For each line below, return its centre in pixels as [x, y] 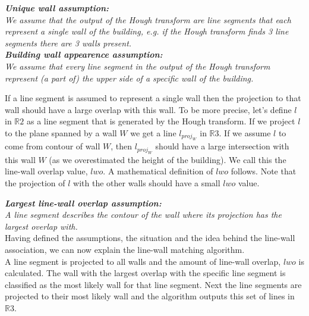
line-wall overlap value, [46, 171]
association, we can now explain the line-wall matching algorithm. [125, 249]
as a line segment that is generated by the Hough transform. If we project [161, 121]
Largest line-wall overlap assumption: [83, 203]
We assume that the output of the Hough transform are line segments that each [148, 19]
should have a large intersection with [222, 146]
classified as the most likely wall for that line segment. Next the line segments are [153, 284]
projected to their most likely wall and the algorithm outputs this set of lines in [150, 296]
